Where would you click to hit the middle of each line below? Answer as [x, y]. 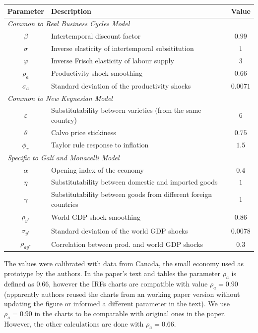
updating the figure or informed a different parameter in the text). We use [117, 304]
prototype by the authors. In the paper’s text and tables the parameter [112, 273]
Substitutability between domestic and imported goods [134, 182]
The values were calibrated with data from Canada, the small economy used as [124, 263]
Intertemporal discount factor [96, 36]
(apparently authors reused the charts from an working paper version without [122, 294]
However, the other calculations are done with [74, 323]
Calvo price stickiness [83, 132]
